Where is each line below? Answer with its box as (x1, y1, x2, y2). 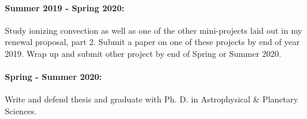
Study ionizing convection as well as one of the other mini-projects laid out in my (5, 24, 302, 36)
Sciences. (5, 104, 37, 117)
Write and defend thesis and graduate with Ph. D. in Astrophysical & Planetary (5, 93, 298, 105)
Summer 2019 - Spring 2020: (5, 1, 125, 14)
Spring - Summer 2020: (5, 70, 102, 83)
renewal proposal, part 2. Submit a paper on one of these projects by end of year (5, 36, 300, 48)
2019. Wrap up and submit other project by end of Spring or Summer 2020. (5, 47, 281, 59)
